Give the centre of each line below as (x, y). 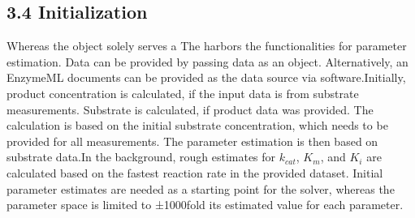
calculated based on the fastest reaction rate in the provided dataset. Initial (195, 172)
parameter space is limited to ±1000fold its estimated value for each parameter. (205, 205)
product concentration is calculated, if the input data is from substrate (183, 93)
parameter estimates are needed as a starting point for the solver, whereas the (201, 188)
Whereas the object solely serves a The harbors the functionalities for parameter (207, 46)
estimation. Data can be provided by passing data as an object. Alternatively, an (207, 61)
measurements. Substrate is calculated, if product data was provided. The (190, 109)
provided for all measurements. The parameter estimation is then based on (192, 141)
